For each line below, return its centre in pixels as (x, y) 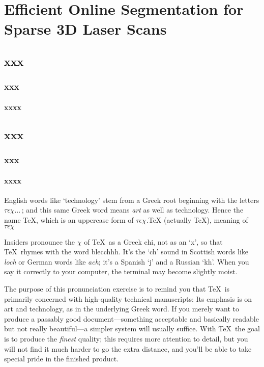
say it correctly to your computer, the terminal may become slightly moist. (121, 271)
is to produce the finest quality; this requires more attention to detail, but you (126, 338)
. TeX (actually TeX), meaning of (197, 219)
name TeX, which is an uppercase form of (69, 219)
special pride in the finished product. (62, 359)
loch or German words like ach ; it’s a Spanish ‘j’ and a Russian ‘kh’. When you (127, 261)
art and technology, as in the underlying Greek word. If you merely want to (122, 309)
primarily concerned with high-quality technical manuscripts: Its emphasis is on (128, 298)
